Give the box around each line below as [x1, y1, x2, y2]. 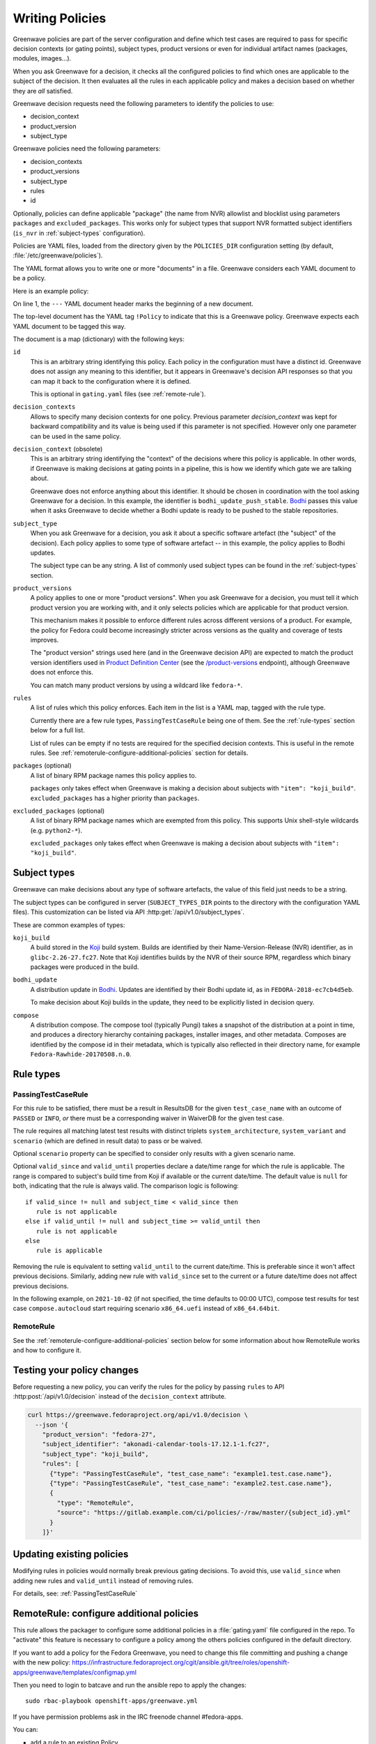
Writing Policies [13, 10, 107, 26]
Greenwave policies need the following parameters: [13, 144, 161, 153]
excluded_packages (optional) [13, 806, 105, 815]
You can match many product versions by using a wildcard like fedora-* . [30, 681, 243, 689]
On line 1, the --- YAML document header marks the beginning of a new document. [13, 299, 253, 308]
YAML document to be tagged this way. [13, 322, 126, 331]
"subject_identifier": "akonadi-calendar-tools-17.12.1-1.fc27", [42, 1441, 270, 1448]
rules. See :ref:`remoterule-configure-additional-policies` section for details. [30, 749, 249, 757]
